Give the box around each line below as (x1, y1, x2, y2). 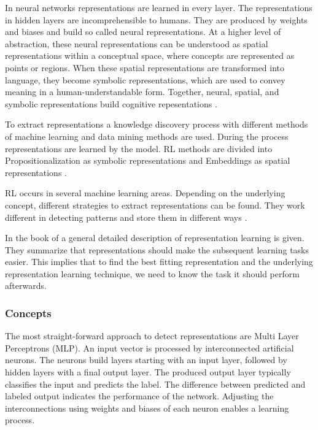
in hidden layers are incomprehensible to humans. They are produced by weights (5, 13, 308, 26)
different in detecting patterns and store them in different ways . (5, 210, 247, 223)
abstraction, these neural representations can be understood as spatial (5, 37, 268, 50)
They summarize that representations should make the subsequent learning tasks (5, 243, 309, 256)
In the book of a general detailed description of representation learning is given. (5, 231, 304, 244)
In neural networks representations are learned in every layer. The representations (5, 1, 312, 13)
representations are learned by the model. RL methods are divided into (5, 142, 273, 155)
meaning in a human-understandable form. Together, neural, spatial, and (5, 85, 279, 98)
